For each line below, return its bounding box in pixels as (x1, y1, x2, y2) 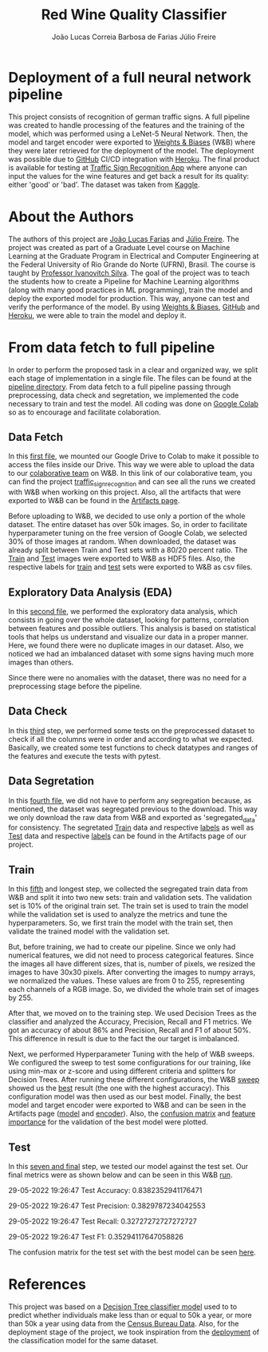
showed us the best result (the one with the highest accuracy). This (8, 1084, 230, 1093)
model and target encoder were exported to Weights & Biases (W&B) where (8, 137, 256, 147)
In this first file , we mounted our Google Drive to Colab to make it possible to (8, 451, 259, 461)
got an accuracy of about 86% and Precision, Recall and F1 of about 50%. (8, 1025, 251, 1035)
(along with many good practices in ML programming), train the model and (8, 285, 253, 295)
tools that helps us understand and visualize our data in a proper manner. (8, 632, 249, 641)
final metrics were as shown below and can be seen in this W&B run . (8, 1170, 233, 1180)
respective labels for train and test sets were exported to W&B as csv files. (8, 562, 253, 572)
